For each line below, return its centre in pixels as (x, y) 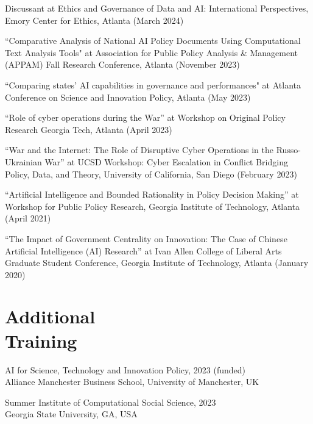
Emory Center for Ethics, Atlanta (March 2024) (94, 20)
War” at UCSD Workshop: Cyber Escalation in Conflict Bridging (166, 161)
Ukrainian (23, 161)
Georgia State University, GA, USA (71, 414)
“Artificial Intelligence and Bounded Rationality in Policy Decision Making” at (152, 194)
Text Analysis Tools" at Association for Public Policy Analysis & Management (152, 52)
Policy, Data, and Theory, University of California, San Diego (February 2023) (151, 174)
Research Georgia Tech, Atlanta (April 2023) (89, 129)
